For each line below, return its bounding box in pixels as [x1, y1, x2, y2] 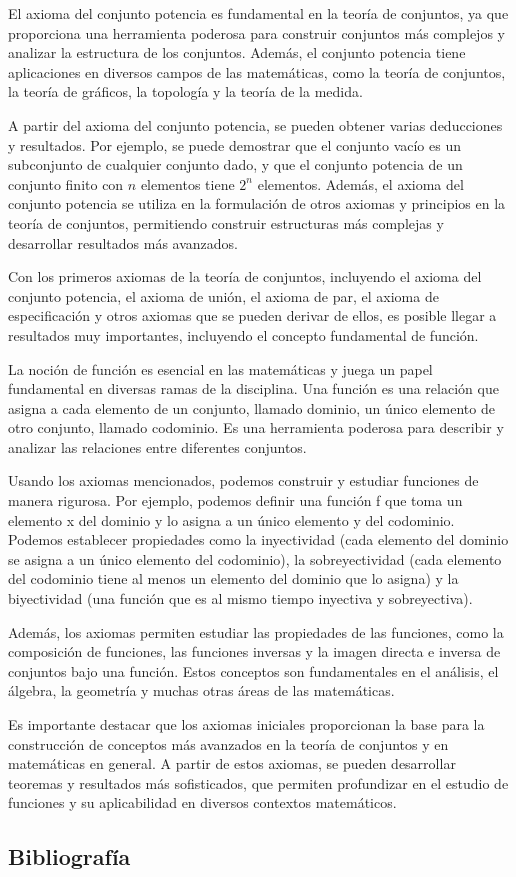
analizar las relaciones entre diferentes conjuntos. [8, 436, 307, 457]
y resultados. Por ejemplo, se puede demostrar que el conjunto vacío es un [8, 134, 461, 155]
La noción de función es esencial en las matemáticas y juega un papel [8, 358, 433, 379]
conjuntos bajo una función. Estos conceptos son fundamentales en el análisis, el [8, 660, 499, 681]
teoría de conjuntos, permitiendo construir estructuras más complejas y [8, 212, 444, 233]
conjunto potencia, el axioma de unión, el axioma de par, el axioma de [8, 285, 439, 306]
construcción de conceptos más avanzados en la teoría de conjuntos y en [8, 733, 449, 754]
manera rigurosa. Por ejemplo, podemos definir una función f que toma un [8, 490, 463, 511]
